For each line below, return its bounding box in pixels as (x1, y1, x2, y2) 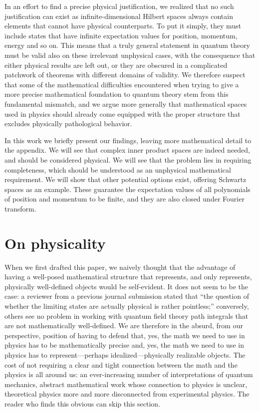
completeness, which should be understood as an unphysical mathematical (4, 164, 231, 175)
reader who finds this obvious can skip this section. (4, 398, 161, 409)
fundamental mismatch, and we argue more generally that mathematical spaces (4, 98, 247, 109)
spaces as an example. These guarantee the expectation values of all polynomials (4, 184, 251, 194)
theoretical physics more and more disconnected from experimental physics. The (4, 389, 250, 399)
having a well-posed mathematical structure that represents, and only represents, (4, 271, 252, 282)
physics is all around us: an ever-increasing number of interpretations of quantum (4, 369, 253, 380)
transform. (4, 203, 36, 213)
